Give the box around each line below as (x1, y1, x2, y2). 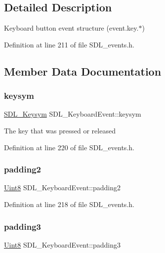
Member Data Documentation (4, 63, 162, 79)
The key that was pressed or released (4, 125, 116, 135)
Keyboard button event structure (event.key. (4, 23, 139, 33)
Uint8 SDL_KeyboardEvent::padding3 (4, 239, 121, 250)
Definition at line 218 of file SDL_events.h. (4, 199, 134, 209)
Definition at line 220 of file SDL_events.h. (4, 142, 134, 152)
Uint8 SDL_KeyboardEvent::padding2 (4, 182, 121, 193)
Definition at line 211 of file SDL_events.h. (4, 39, 134, 49)
